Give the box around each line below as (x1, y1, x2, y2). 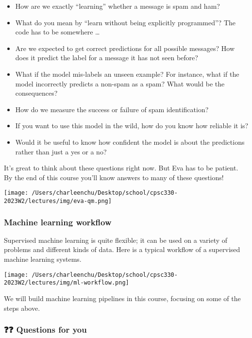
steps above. (4, 303, 40, 313)
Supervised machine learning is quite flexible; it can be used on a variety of (4, 235, 228, 245)
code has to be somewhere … (15, 27, 100, 37)
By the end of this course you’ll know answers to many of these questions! (4, 172, 224, 182)
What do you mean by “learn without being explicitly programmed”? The (15, 17, 235, 27)
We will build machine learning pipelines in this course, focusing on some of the (4, 293, 241, 303)
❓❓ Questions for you (4, 323, 87, 336)
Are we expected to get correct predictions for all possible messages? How (15, 43, 235, 53)
